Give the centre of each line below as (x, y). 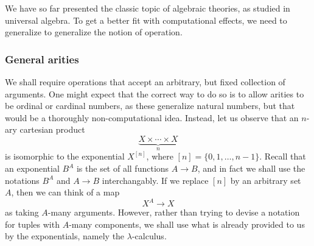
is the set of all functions (123, 168)
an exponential (32, 168)
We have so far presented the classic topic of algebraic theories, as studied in (148, 8)
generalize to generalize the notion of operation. (94, 32)
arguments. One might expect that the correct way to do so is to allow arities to (155, 93)
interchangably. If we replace (155, 180)
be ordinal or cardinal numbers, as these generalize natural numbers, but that (150, 106)
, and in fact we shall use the (251, 168)
